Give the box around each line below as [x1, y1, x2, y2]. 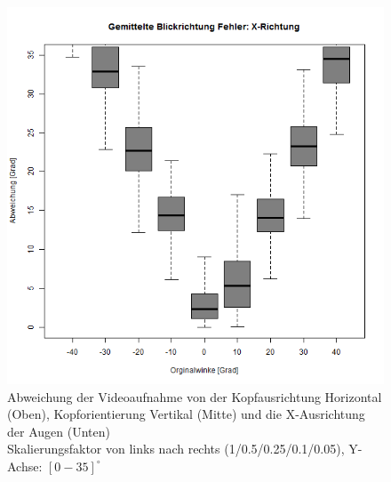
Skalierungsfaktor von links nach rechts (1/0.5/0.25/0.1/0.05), [7, 439, 345, 458]
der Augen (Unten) [7, 422, 110, 440]
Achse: [7, 456, 43, 475]
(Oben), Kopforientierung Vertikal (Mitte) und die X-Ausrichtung [7, 405, 365, 423]
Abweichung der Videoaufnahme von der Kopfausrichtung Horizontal [7, 387, 382, 406]
